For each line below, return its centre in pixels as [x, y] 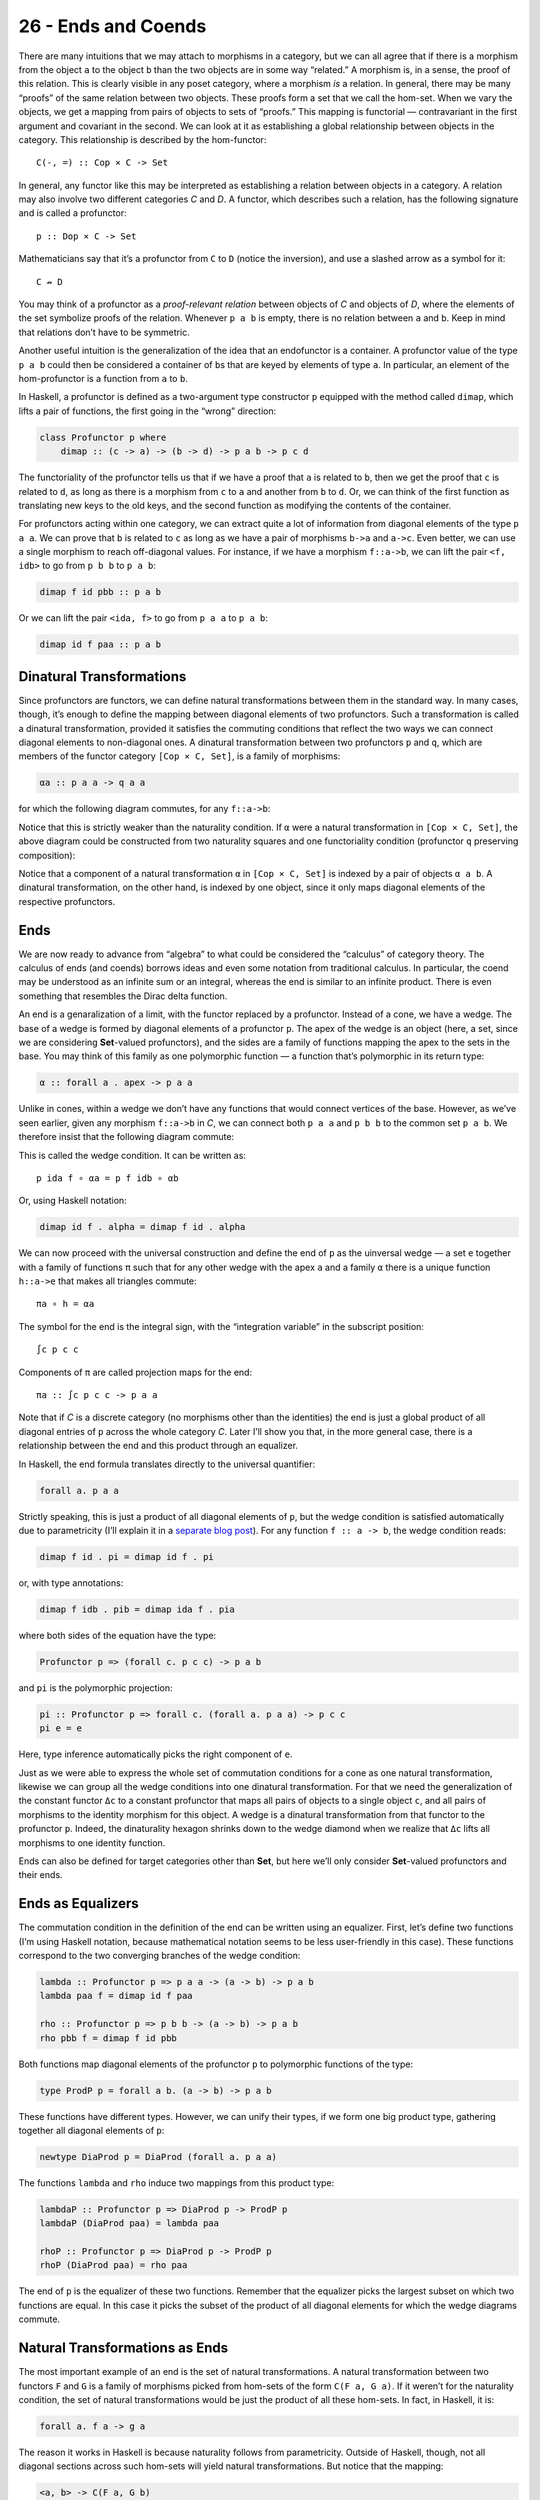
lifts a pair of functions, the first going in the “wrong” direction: [147, 411]
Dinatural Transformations [102, 676]
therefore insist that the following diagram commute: [126, 1137]
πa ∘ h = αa [65, 1304]
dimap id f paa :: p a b [100, 644]
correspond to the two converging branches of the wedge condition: [159, 1956]
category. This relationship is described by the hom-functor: [142, 139]
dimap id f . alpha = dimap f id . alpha [142, 1227]
